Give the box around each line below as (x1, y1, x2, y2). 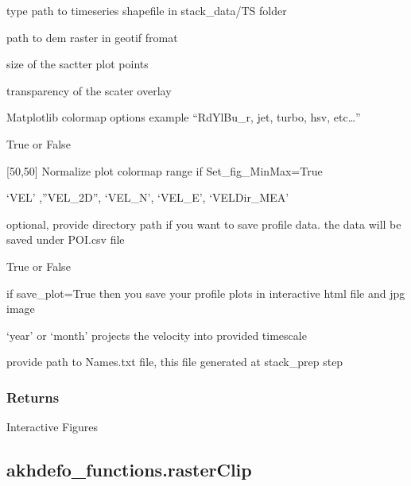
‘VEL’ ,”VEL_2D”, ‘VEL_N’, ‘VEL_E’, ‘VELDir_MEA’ (6, 189, 289, 206)
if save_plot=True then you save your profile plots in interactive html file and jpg (6, 284, 405, 301)
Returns (6, 387, 60, 407)
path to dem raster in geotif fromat (6, 29, 178, 45)
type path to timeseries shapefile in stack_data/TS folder (6, 2, 287, 18)
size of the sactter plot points (6, 56, 149, 72)
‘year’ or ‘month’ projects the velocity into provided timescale (6, 326, 307, 343)
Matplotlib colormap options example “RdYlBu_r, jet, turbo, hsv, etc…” (6, 109, 361, 125)
